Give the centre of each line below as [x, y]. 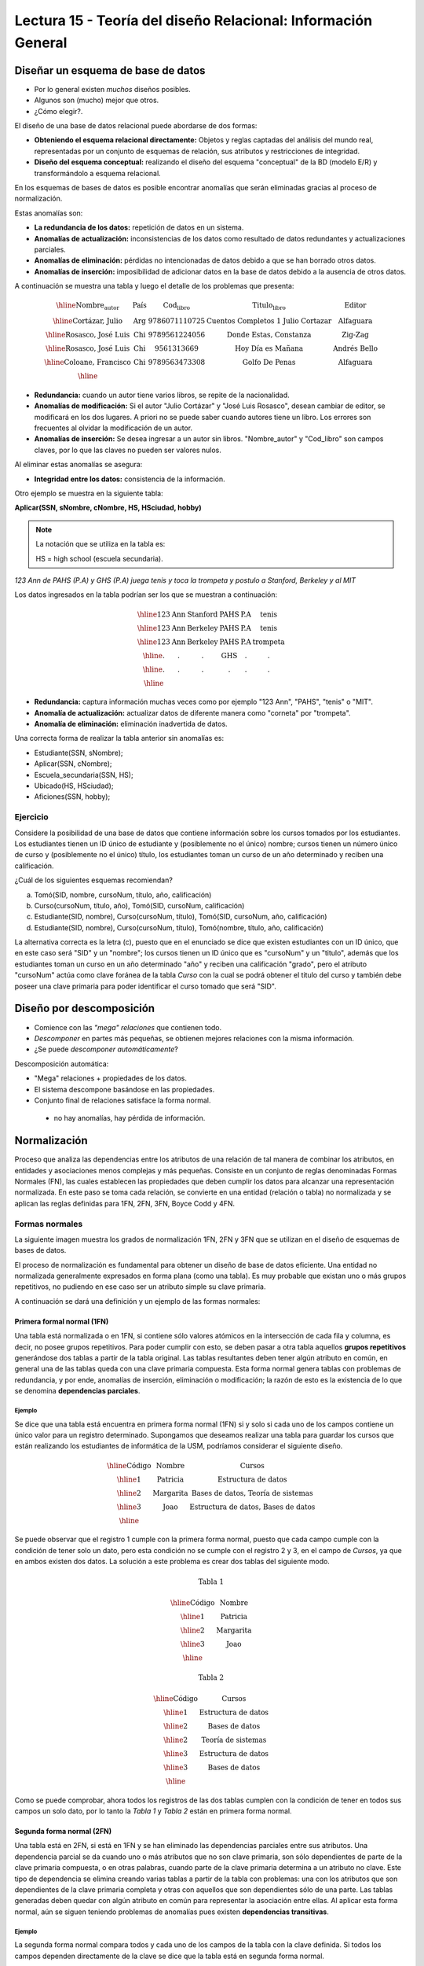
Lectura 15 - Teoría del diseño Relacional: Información [194, 20]
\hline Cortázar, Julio [88, 321]
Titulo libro [269, 307]
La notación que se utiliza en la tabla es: [101, 544]
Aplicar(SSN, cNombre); [73, 764]
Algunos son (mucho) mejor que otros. [97, 100]
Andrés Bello [355, 349]
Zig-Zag [355, 335]
